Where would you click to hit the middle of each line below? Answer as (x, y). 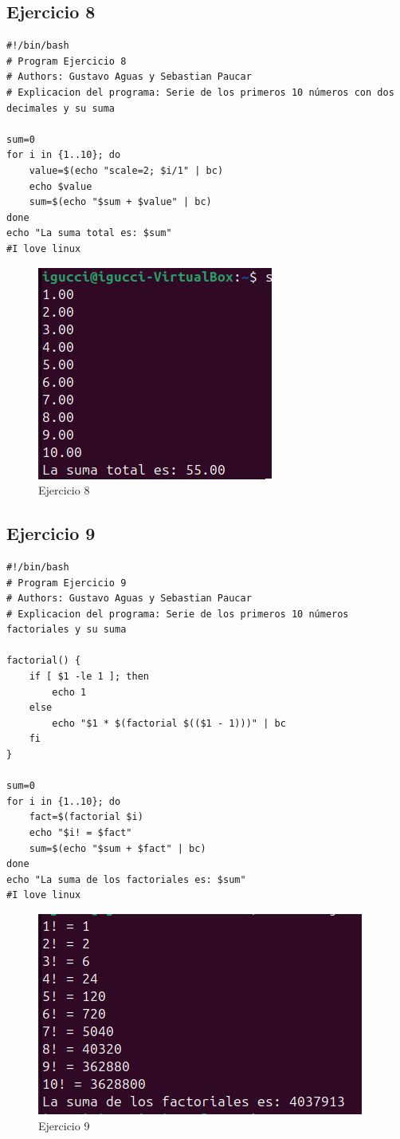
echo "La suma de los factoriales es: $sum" (126, 879)
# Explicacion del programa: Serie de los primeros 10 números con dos (200, 92)
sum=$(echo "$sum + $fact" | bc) (118, 848)
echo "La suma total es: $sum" (89, 233)
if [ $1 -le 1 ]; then (89, 677)
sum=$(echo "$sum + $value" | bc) (120, 202)
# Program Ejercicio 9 (67, 583)
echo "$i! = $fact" (80, 833)
